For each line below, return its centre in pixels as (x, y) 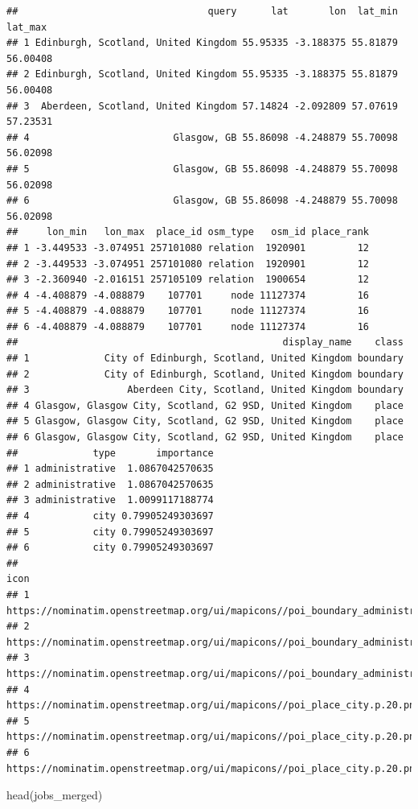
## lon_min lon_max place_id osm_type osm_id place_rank (188, 232)
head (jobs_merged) (55, 795)
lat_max (27, 27)
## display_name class (205, 343)
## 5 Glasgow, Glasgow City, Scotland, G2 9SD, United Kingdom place (205, 421)
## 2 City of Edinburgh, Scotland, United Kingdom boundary (205, 374)
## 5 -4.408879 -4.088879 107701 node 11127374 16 (188, 311)
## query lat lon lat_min (202, 11)
